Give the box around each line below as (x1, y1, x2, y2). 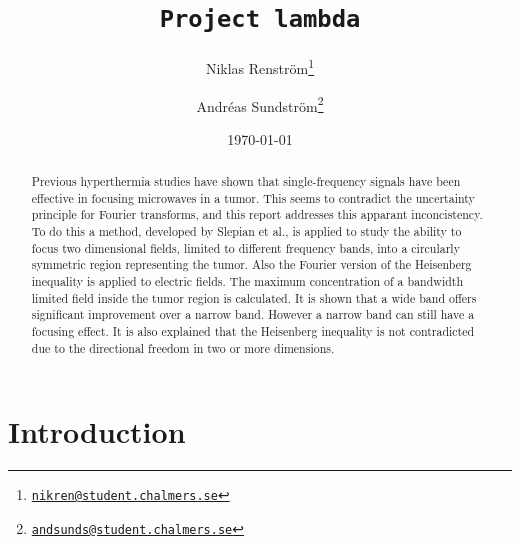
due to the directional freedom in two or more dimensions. (31, 339, 335, 356)
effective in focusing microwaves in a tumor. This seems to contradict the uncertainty (31, 189, 475, 206)
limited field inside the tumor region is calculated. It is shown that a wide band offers (31, 289, 477, 306)
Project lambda (159, 5, 361, 34)
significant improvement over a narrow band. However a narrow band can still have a (31, 306, 475, 323)
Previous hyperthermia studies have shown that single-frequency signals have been (31, 173, 461, 190)
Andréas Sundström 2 (196, 92, 324, 116)
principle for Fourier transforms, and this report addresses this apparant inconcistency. (31, 206, 483, 223)
